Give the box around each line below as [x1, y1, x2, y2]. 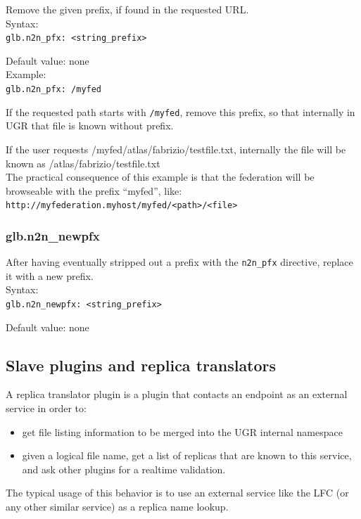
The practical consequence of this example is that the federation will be [6, 169, 315, 184]
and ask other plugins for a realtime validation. [22, 461, 226, 476]
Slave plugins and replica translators [6, 354, 277, 376]
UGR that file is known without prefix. [6, 118, 174, 133]
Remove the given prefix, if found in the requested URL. [6, 2, 249, 16]
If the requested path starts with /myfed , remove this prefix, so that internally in [6, 104, 355, 119]
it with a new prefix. [6, 268, 94, 283]
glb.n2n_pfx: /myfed [6, 84, 102, 95]
